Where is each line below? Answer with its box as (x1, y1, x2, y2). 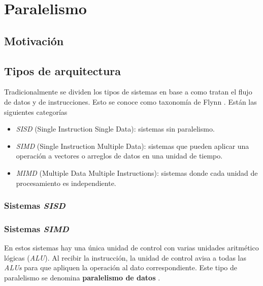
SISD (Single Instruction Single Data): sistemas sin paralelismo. (16, 123, 215, 134)
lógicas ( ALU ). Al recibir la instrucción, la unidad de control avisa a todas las (4, 252, 246, 263)
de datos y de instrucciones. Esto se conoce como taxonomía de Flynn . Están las (4, 96, 257, 107)
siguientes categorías (4, 106, 68, 117)
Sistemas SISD (4, 199, 65, 212)
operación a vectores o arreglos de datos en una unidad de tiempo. (16, 150, 223, 161)
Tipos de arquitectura (4, 62, 121, 78)
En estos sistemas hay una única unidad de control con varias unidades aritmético (4, 242, 259, 253)
